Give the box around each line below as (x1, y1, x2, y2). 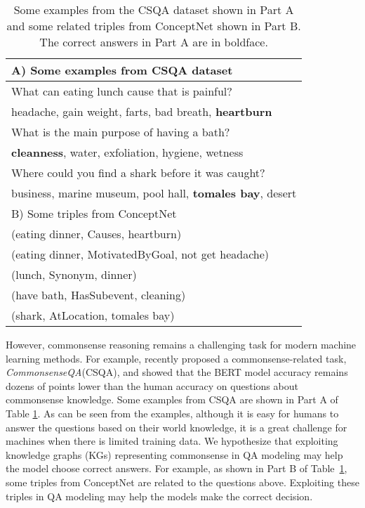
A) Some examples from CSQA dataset (11, 62, 233, 78)
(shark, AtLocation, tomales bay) (11, 307, 175, 323)
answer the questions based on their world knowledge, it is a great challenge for (6, 419, 347, 434)
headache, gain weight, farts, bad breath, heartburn (11, 103, 272, 119)
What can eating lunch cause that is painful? (11, 83, 232, 99)
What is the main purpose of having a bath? (11, 124, 230, 140)
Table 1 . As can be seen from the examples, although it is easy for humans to (6, 405, 339, 420)
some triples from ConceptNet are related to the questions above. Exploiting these (6, 474, 359, 489)
